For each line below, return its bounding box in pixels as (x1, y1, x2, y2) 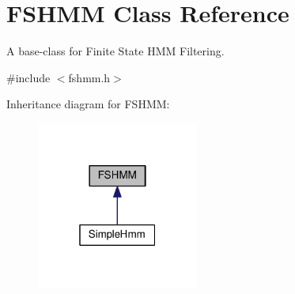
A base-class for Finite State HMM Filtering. (6, 43, 225, 59)
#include (6, 69, 51, 85)
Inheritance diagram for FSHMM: (6, 96, 170, 112)
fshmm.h (68, 69, 111, 85)
